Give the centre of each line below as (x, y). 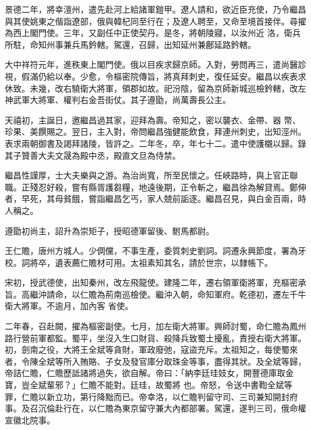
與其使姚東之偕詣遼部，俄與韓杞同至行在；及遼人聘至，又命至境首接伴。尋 (151, 21)
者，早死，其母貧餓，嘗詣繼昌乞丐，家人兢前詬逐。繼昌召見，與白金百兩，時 (155, 199)
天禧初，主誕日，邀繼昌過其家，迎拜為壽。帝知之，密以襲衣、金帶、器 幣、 (153, 119)
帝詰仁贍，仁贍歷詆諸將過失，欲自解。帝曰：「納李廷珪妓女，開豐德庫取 (145, 373)
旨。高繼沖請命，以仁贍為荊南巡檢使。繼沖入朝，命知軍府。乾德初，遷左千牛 (155, 294)
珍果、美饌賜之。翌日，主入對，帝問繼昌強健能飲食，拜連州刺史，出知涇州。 (155, 131)
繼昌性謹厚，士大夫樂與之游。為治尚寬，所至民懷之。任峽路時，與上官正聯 (151, 175)
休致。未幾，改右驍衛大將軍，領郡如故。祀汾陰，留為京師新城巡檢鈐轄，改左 (155, 88)
